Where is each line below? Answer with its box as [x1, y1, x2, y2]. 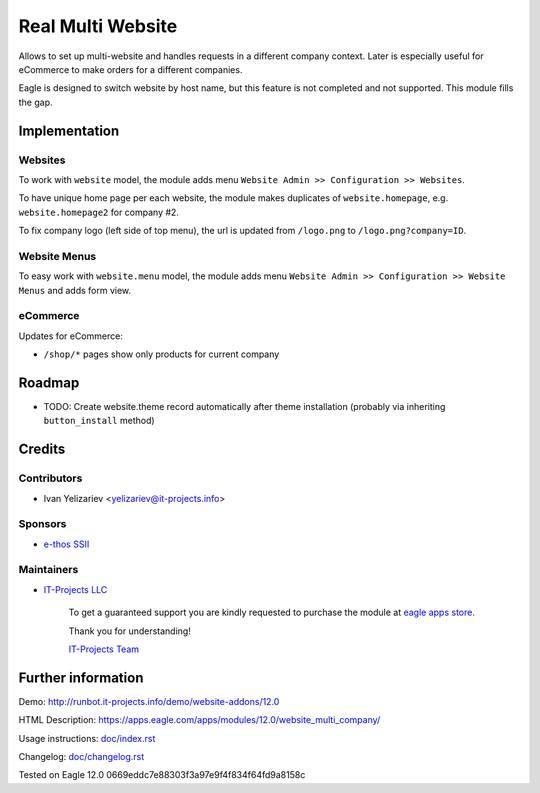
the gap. [18, 96, 54, 108]
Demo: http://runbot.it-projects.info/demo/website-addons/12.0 [18, 695, 280, 707]
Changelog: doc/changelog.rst [18, 751, 145, 763]
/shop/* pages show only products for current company [43, 348, 280, 360]
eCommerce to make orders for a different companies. [18, 63, 243, 75]
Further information [18, 669, 144, 686]
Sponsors [18, 517, 67, 531]
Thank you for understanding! [68, 625, 192, 637]
